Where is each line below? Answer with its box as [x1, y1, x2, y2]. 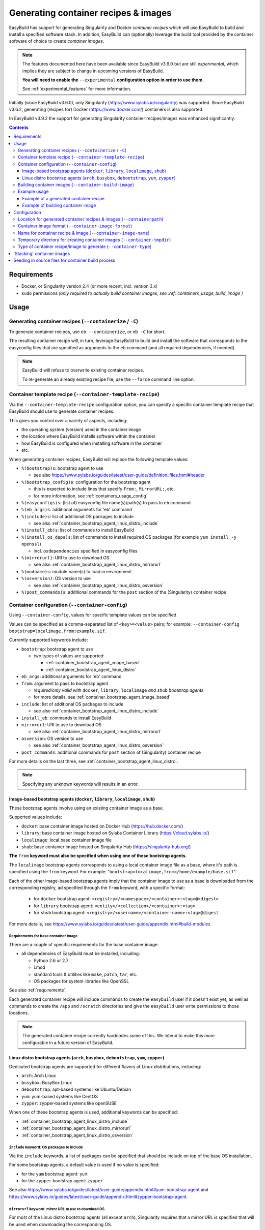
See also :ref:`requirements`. [9, 987, 67, 993]
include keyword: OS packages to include [9, 1145, 83, 1150]
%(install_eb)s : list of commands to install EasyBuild [21, 527, 134, 533]
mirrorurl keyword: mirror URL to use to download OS [9, 1206, 105, 1211]
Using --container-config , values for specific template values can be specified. [9, 612, 178, 618]
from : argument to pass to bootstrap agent [21, 680, 108, 686]
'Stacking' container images [13, 250, 70, 256]
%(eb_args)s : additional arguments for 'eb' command [21, 507, 132, 513]
